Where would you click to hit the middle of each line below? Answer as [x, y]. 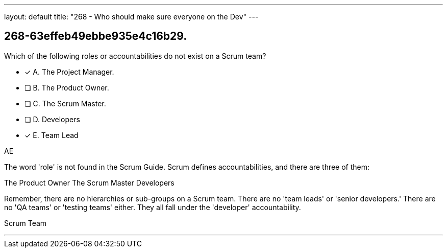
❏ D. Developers [52, 119]
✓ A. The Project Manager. [69, 72]
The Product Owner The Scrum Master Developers [89, 182]
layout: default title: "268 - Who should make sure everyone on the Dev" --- [131, 17]
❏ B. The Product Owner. [67, 87]
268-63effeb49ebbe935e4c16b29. [96, 36]
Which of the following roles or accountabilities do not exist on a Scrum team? [135, 56]
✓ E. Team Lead [52, 135]
